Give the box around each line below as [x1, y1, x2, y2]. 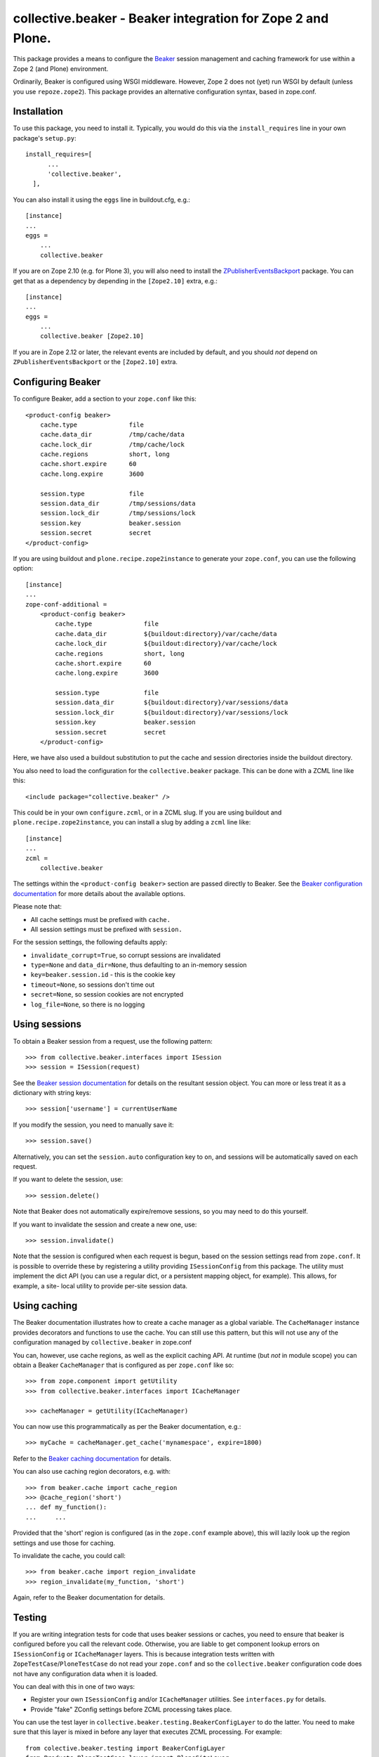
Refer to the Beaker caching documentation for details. [13, 1454, 172, 1463]
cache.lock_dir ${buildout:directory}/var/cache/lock [55, 640, 277, 648]
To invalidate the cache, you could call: [13, 1551, 126, 1560]
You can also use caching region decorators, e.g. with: [13, 1467, 171, 1476]
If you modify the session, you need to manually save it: [13, 1120, 175, 1129]
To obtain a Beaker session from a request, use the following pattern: [13, 1037, 213, 1045]
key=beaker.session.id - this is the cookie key [30, 971, 175, 979]
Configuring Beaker [13, 376, 101, 388]
